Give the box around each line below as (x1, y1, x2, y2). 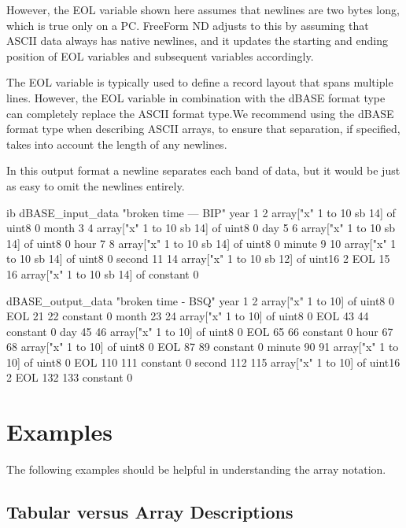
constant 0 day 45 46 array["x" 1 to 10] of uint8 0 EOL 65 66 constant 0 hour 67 (6, 323, 393, 339)
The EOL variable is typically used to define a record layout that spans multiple (6, 74, 393, 90)
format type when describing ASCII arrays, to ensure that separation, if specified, (6, 120, 400, 137)
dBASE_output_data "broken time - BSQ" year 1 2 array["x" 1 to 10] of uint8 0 (6, 292, 395, 308)
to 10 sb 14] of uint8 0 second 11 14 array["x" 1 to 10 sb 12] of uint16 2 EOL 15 (6, 250, 390, 267)
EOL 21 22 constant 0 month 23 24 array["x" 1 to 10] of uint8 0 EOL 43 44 (6, 308, 369, 324)
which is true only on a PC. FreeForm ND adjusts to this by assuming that (6, 17, 369, 33)
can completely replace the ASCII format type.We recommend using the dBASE (6, 105, 394, 121)
